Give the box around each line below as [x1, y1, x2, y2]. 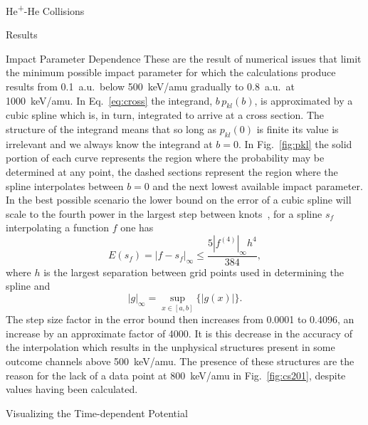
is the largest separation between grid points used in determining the [43, 264, 344, 279]
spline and [6, 278, 51, 293]
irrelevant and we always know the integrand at [6, 136, 213, 151]
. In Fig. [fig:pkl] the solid [238, 136, 352, 151]
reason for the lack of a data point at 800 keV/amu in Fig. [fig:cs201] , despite [6, 367, 346, 382]
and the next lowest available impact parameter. [152, 178, 363, 193]
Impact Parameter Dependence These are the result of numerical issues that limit [6, 51, 362, 65]
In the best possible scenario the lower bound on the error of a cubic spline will [6, 192, 352, 207]
